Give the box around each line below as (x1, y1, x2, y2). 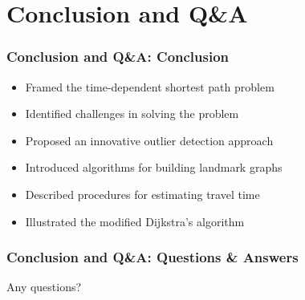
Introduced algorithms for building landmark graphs (25, 159, 283, 176)
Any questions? (6, 278, 82, 295)
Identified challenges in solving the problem (25, 105, 239, 122)
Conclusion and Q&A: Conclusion (6, 47, 230, 67)
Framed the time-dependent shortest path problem (25, 78, 274, 95)
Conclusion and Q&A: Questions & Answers (6, 247, 299, 267)
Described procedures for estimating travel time (25, 185, 260, 202)
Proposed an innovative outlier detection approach (25, 132, 274, 148)
